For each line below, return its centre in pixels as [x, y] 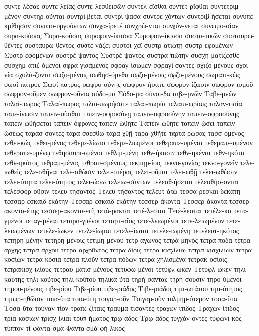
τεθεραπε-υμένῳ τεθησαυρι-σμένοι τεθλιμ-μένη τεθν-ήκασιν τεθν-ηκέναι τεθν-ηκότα [125, 152]
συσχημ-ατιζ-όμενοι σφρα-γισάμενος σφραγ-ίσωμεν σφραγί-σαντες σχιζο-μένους [119, 64]
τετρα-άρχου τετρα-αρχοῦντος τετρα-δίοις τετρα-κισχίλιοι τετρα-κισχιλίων [129, 249]
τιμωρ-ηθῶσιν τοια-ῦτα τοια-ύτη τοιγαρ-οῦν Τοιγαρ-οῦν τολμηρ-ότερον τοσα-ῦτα [121, 298]
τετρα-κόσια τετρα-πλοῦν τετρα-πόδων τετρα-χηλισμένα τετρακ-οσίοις [127, 259]
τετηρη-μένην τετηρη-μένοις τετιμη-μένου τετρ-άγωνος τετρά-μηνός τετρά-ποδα [118, 240]
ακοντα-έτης [22, 210]
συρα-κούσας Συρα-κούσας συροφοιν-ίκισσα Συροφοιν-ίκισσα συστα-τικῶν [113, 35]
